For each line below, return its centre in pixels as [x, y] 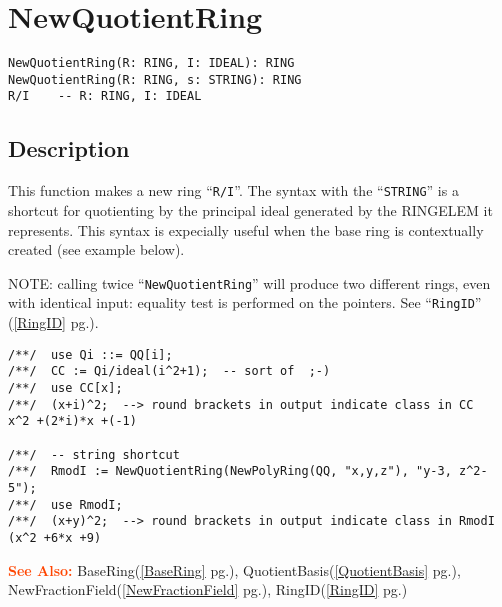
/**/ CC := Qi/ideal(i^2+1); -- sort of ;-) [169, 371]
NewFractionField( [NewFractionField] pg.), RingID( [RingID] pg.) [208, 589]
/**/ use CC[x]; [65, 387]
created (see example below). [96, 249]
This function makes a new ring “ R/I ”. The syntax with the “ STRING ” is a [233, 190]
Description [69, 148]
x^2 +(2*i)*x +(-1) [72, 421]
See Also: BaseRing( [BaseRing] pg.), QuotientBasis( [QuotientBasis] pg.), [234, 569]
